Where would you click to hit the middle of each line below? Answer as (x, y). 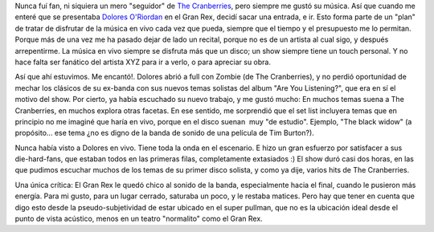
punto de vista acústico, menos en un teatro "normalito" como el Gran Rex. (139, 219)
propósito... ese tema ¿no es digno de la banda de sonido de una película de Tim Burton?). (165, 133)
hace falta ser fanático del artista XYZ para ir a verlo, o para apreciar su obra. (143, 62)
